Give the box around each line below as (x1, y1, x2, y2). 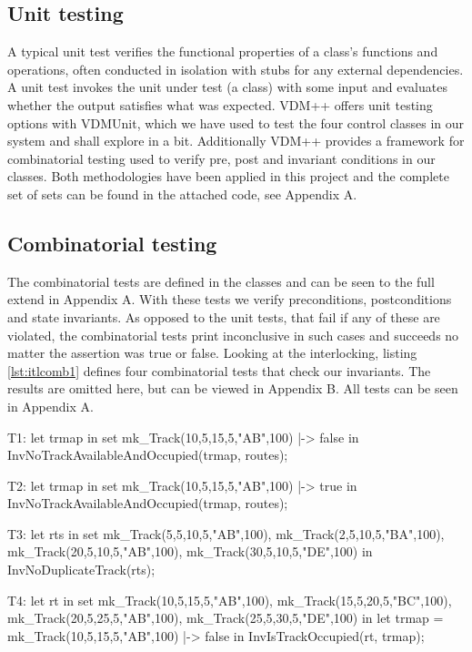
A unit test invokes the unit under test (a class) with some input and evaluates (7, 77, 447, 97)
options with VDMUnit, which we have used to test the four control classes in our (7, 113, 465, 132)
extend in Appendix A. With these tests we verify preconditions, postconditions (7, 290, 452, 309)
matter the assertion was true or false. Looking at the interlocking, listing (7, 343, 417, 362)
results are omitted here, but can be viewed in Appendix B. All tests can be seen (7, 379, 458, 398)
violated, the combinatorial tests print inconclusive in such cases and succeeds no (7, 325, 459, 344)
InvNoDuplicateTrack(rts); (7, 560, 156, 579)
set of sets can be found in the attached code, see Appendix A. (7, 184, 357, 203)
